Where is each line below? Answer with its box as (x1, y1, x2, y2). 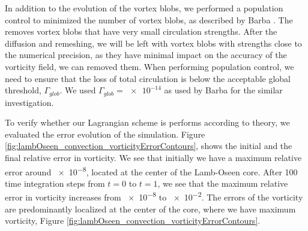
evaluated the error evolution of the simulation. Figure (5, 127, 205, 140)
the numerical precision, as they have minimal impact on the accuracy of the (5, 48, 287, 61)
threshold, (5, 84, 41, 96)
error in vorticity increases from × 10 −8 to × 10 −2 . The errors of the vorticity (5, 189, 303, 203)
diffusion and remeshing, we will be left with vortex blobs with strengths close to (5, 37, 302, 49)
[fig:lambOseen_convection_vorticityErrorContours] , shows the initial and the (5, 139, 292, 152)
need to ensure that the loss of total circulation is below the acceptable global (5, 72, 291, 84)
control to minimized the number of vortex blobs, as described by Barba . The (5, 13, 293, 26)
